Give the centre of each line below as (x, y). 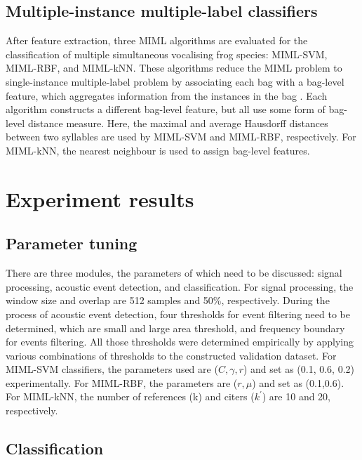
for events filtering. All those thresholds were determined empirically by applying (180, 342)
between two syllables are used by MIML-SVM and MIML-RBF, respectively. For (181, 137)
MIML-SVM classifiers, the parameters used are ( (112, 369)
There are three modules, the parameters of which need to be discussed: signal (174, 273)
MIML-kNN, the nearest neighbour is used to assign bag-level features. (158, 150)
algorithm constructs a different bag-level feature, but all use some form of (166, 109)
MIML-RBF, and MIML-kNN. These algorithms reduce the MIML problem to (174, 68)
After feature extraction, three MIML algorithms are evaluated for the (157, 40)
